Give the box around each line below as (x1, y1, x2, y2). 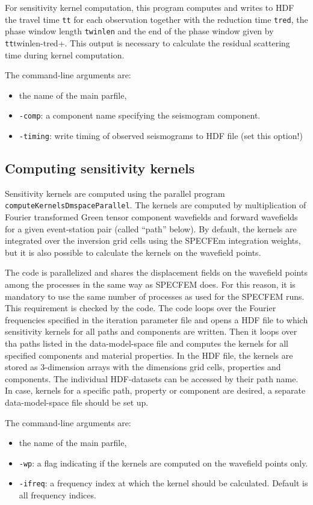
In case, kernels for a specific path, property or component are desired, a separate (5, 384, 306, 397)
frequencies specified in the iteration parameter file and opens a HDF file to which (5, 313, 308, 326)
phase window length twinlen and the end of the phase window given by (5, 25, 274, 37)
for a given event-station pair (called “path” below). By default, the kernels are (5, 222, 297, 235)
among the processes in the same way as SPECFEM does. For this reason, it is (5, 278, 296, 291)
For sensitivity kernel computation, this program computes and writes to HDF (5, 1, 294, 13)
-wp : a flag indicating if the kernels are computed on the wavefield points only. (19, 456, 308, 469)
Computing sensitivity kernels (5, 159, 195, 178)
